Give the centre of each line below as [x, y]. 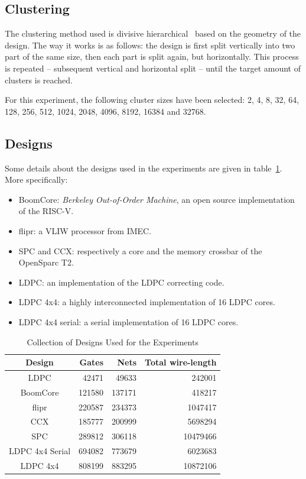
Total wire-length [181, 362]
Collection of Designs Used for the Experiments [113, 342]
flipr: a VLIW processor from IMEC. [85, 230]
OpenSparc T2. [46, 262]
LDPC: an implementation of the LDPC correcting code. [121, 282]
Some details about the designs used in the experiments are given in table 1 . [144, 168]
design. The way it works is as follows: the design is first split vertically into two [150, 45]
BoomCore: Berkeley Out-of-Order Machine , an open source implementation [157, 199]
